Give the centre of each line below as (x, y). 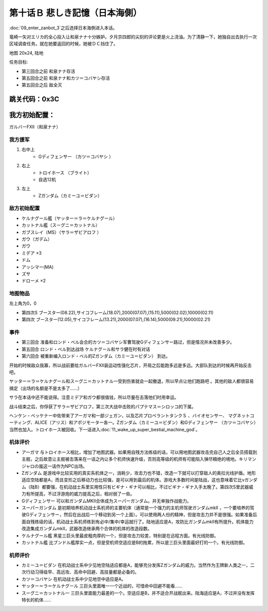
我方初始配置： (32, 115)
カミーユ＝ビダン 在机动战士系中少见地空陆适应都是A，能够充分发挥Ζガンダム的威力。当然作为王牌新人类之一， (136, 565)
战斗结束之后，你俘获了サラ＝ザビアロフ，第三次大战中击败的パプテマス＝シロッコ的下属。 (102, 407)
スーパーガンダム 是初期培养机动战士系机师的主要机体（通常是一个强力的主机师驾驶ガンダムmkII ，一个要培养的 (136, 508)
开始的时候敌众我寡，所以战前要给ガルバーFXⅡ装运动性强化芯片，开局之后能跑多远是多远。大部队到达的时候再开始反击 (131, 365)
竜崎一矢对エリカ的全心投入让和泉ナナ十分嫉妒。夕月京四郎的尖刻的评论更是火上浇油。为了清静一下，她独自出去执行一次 (133, 37)
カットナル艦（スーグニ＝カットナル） (61, 225)
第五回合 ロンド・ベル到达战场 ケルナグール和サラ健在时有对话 (86, 349)
